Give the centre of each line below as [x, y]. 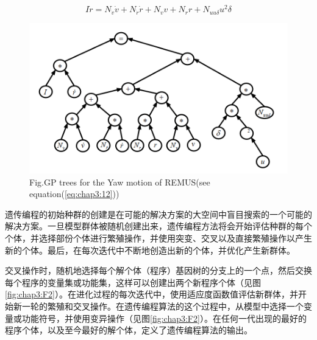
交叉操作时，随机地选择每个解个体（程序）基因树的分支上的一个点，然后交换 [158, 270]
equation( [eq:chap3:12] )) [74, 194]
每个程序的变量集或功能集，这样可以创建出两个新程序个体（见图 [133, 282]
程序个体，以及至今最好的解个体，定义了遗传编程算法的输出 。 [129, 330]
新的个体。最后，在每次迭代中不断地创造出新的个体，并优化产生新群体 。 [150, 250]
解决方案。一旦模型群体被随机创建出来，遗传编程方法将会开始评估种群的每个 [158, 226]
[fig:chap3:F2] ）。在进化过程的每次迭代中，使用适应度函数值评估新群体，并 [151, 294]
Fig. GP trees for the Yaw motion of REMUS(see [120, 182]
